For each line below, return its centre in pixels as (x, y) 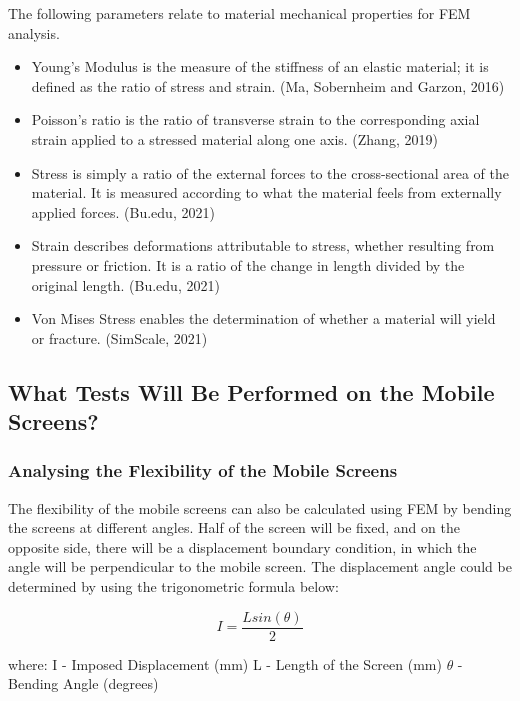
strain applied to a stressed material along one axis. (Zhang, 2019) (234, 138)
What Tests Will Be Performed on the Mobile (251, 391)
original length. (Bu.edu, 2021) (125, 284)
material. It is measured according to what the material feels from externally (266, 192)
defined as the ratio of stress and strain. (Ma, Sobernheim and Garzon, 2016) (268, 85)
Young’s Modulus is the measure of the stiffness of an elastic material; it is (260, 66)
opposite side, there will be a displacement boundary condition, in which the (242, 546)
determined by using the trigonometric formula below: (173, 586)
